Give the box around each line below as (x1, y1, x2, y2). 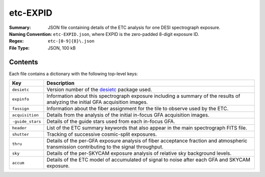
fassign (12, 106, 29, 111)
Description (47, 80, 75, 87)
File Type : (9, 45, 30, 51)
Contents (9, 58, 38, 66)
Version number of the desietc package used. (47, 86, 152, 93)
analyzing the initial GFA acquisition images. (47, 99, 148, 105)
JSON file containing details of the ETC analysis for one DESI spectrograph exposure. (48, 25, 221, 30)
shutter (12, 131, 29, 137)
